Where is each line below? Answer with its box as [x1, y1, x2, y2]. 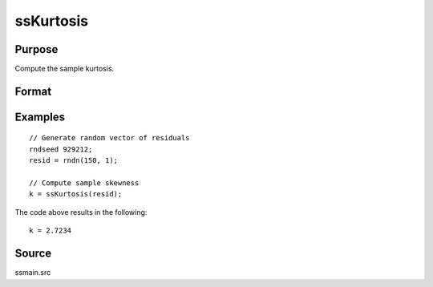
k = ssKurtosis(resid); [29, 189, 123, 199]
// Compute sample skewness [29, 179, 140, 188]
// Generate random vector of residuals [29, 133, 190, 143]
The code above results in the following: [14, 207, 148, 216]
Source [14, 247, 52, 261]
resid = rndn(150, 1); [29, 156, 119, 165]
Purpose [14, 42, 59, 56]
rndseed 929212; [29, 144, 93, 154]
